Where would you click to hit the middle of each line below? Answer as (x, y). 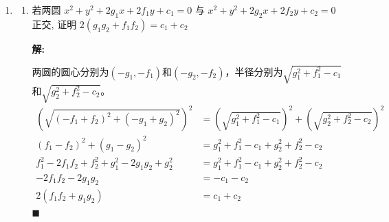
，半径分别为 (254, 72)
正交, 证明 (54, 24)
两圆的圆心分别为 (70, 72)
